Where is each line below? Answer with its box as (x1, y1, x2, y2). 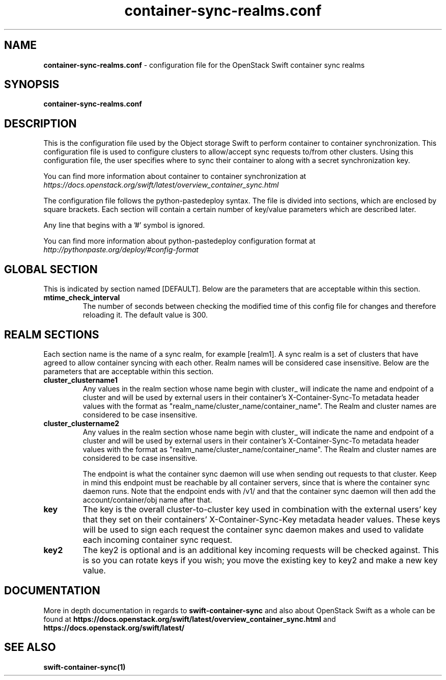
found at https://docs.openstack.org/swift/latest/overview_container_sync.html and (43, 614, 336, 623)
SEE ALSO (4, 641, 56, 654)
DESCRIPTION (4, 117, 77, 130)
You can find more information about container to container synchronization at (43, 172, 306, 181)
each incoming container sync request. (82, 534, 233, 545)
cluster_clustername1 (43, 375, 118, 384)
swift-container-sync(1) (43, 662, 126, 671)
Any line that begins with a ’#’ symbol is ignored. (43, 221, 205, 230)
